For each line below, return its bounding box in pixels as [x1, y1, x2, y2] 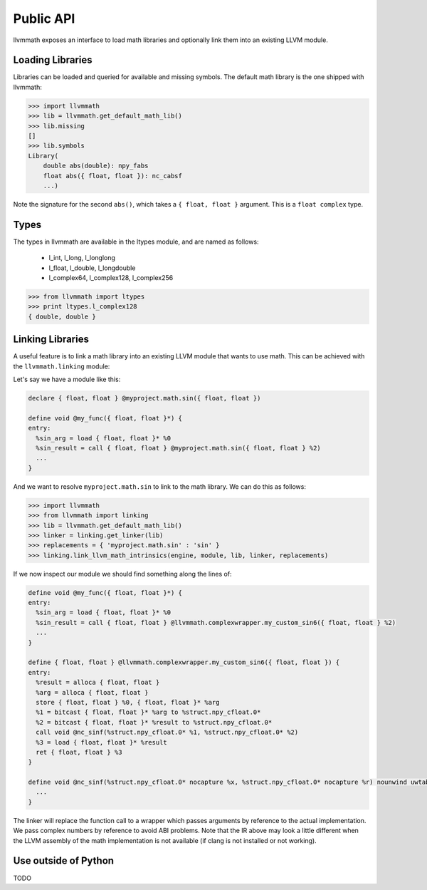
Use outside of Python [13, 855, 114, 867]
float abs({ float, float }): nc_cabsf [43, 172, 183, 180]
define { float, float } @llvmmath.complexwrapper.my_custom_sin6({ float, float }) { [28, 658, 340, 666]
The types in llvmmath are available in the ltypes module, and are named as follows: [13, 237, 259, 246]
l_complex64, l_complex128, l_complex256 [48, 274, 174, 282]
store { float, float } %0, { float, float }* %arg [36, 698, 220, 706]
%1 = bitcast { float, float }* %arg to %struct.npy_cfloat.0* [36, 708, 261, 716]
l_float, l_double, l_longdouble [48, 264, 136, 272]
